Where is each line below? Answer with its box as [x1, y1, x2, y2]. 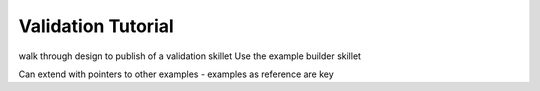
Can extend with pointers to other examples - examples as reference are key [18, 68, 334, 80]
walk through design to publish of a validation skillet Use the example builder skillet [18, 50, 362, 62]
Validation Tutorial [18, 15, 174, 37]
